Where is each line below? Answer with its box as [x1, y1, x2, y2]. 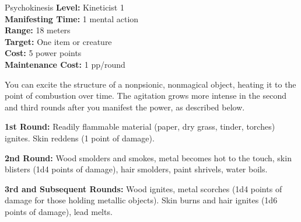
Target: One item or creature [5, 35, 112, 47]
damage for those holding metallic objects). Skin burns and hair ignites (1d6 [5, 194, 278, 206]
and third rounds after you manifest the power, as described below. [5, 100, 245, 113]
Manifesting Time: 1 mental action [5, 12, 139, 25]
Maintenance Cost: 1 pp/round [5, 58, 125, 70]
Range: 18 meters [5, 24, 71, 36]
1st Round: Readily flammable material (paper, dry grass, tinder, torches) [5, 120, 275, 133]
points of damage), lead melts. [5, 205, 113, 217]
